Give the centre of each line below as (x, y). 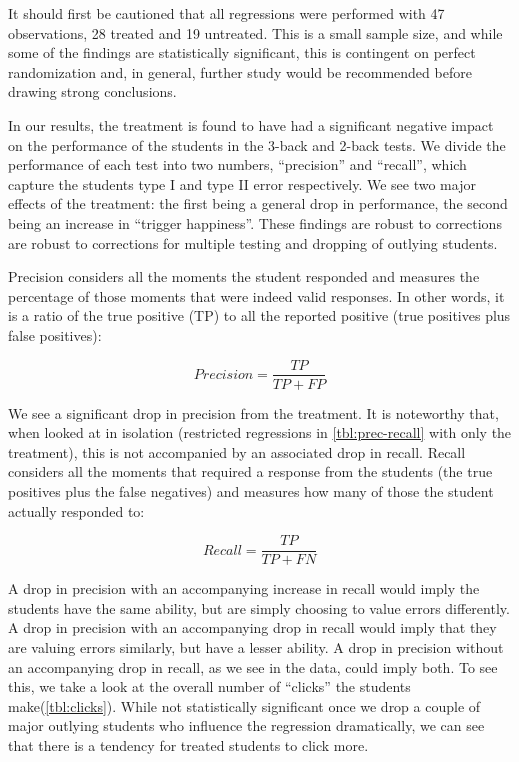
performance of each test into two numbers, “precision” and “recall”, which (237, 164)
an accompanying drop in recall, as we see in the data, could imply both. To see (253, 666)
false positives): (55, 334)
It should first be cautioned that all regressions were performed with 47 (226, 13)
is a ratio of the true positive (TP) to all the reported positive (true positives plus (259, 315)
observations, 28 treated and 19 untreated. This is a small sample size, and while (255, 32)
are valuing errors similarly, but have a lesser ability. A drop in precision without (256, 646)
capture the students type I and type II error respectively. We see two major (242, 183)
